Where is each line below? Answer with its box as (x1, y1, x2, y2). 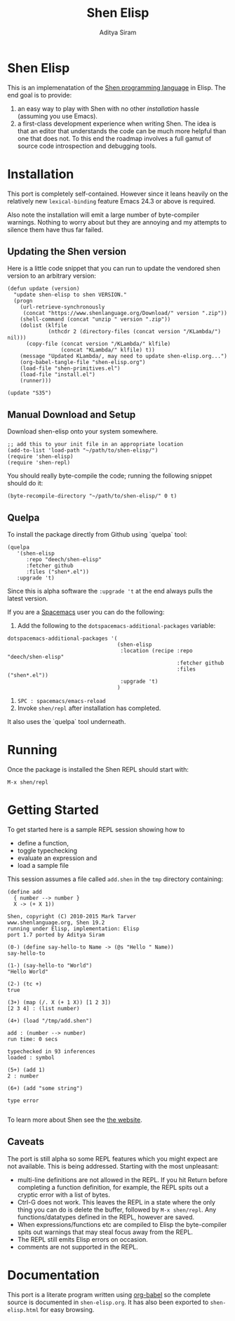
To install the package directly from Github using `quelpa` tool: (7, 530, 188, 539)
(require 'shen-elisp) (7, 453, 74, 460)
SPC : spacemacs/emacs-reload (17, 698, 107, 705)
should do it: (7, 479, 43, 488)
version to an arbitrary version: (7, 271, 97, 280)
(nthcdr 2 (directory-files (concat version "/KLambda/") (48, 328, 221, 335)
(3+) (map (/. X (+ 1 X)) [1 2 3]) (7, 998, 112, 1006)
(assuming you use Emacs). (17, 112, 98, 120)
